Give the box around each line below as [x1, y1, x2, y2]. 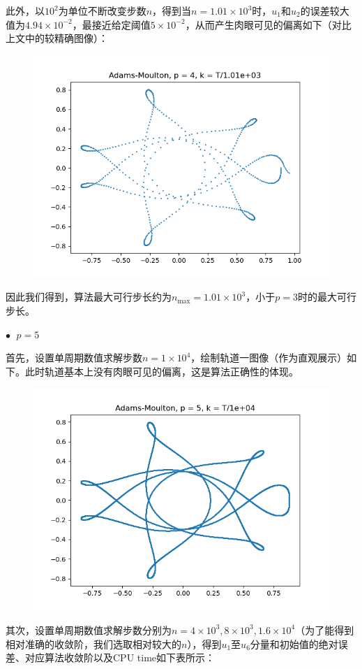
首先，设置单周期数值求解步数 [6, 350, 142, 365]
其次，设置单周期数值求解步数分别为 [6, 622, 172, 637]
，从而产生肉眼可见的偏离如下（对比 [185, 17, 352, 31]
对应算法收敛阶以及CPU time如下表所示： [24, 650, 216, 665]
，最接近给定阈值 [72, 17, 151, 31]
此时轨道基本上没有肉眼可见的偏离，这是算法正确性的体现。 [24, 364, 299, 378]
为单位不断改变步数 [58, 3, 146, 17]
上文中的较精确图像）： [6, 31, 108, 45]
